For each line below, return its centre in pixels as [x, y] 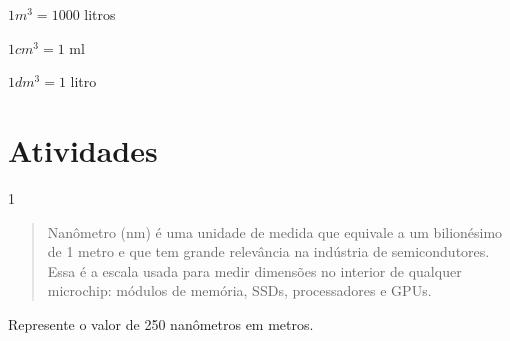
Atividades [83, 149]
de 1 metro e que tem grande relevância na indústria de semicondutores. [268, 251]
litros [100, 14]
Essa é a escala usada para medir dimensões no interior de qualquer [254, 270]
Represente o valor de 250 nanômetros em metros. [161, 323]
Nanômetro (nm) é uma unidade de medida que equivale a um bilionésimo [275, 231]
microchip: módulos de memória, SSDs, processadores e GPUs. [239, 290]
